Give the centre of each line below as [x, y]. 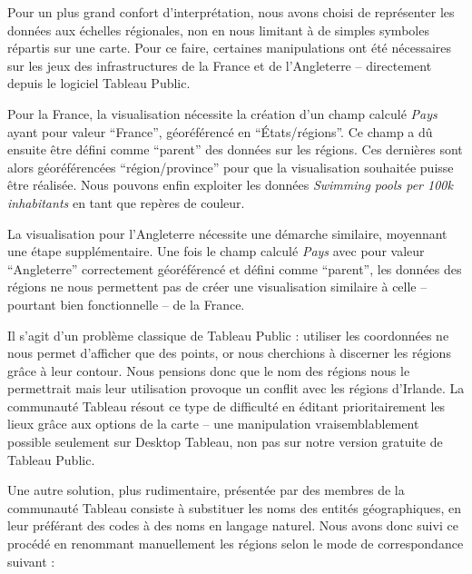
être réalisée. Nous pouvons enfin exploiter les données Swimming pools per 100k [230, 185]
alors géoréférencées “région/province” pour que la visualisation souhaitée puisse [231, 167]
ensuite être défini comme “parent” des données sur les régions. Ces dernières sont [235, 149]
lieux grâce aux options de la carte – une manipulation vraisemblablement [213, 424]
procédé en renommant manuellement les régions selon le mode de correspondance [236, 544]
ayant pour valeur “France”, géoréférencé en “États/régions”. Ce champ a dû [220, 131]
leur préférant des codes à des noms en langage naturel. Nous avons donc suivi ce [233, 525]
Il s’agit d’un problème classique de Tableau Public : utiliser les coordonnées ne [228, 335]
